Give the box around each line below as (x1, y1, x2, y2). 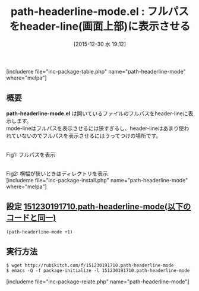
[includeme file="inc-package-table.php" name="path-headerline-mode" (6, 68, 186, 75)
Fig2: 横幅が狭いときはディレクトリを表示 (6, 170, 108, 177)
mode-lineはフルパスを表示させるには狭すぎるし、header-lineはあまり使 (6, 125, 184, 132)
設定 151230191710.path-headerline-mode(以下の (6, 202, 191, 212)
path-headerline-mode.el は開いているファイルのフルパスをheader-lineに (6, 110, 188, 117)
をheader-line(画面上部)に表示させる (9, 20, 191, 33)
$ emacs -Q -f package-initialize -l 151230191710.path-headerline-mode (6, 268, 190, 274)
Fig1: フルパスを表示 (6, 151, 55, 158)
